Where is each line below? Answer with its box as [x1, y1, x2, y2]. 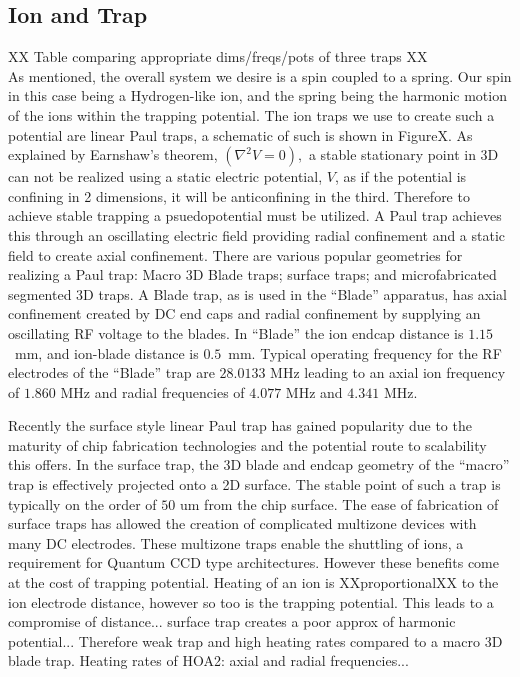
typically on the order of [8, 493, 157, 514]
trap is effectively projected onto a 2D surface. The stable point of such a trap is [8, 474, 501, 495]
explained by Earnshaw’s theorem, [8, 144, 218, 165]
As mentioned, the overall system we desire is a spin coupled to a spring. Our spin [8, 65, 512, 86]
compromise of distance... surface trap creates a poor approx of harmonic [8, 611, 456, 632]
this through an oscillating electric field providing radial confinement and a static [8, 224, 506, 245]
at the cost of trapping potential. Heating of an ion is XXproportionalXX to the [8, 572, 499, 593]
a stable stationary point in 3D [308, 144, 499, 165]
